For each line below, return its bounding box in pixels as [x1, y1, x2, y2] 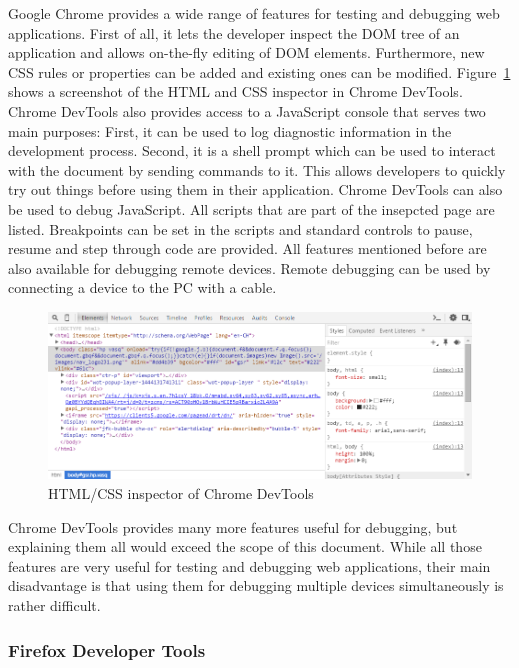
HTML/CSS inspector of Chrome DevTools [48, 483, 314, 504]
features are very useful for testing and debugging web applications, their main [8, 555, 491, 576]
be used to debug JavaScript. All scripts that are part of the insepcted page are [8, 198, 495, 219]
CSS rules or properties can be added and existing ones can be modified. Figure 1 [8, 61, 511, 82]
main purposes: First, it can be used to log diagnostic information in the [8, 120, 452, 141]
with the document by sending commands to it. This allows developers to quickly [8, 159, 506, 180]
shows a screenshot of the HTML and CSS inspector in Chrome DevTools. [8, 81, 463, 102]
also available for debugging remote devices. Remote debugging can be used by [8, 257, 491, 278]
